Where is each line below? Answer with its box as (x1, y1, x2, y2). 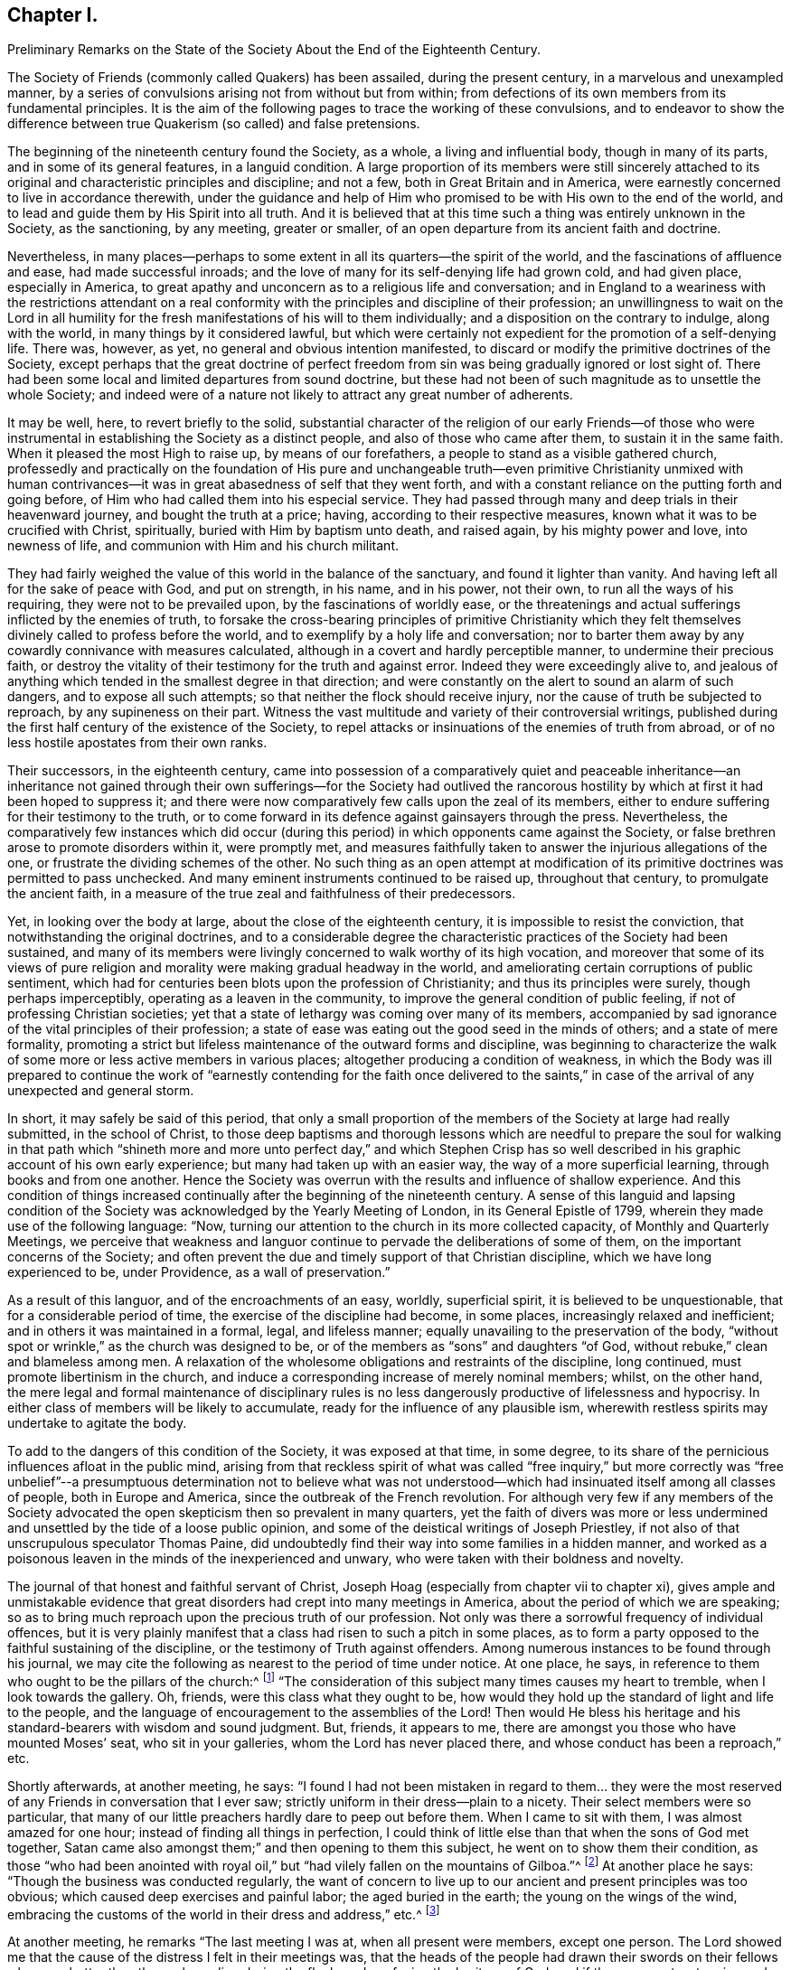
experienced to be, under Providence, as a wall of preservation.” (7, 1264, 391, 1280)
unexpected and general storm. (7, 1083, 194, 1099)
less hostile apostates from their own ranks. (7, 735, 268, 751)
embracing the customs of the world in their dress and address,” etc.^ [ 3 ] (7, 1903, 440, 1922)
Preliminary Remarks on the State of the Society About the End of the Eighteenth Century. (7, 42, 541, 58)
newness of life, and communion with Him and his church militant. (7, 538, 400, 554)
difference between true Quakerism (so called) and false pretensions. (7, 116, 420, 132)
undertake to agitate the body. (7, 1415, 187, 1431)
